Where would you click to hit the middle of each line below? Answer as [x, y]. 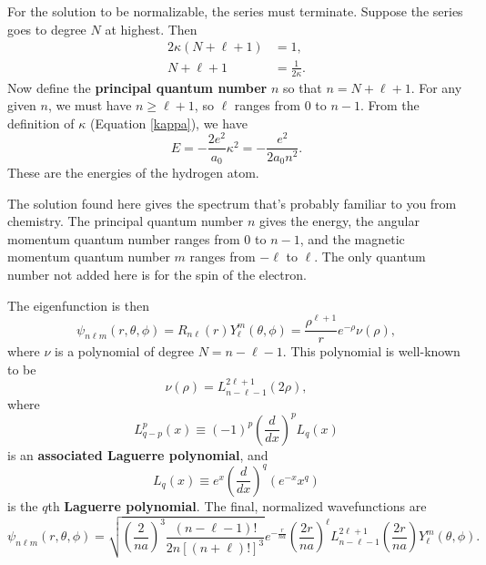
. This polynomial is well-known [371, 351]
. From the [390, 105]
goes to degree [47, 29]
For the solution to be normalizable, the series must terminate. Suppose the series [235, 11]
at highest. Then [151, 29]
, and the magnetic [352, 238]
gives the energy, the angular [339, 221]
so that [302, 87]
